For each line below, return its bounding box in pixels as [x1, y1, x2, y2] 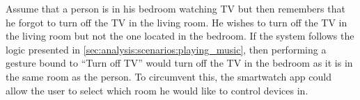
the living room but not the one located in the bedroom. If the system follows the [6, 28, 354, 43]
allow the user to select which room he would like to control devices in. [6, 83, 308, 97]
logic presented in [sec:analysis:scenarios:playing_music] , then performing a [6, 42, 327, 56]
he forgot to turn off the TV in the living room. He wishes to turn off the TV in [6, 15, 347, 29]
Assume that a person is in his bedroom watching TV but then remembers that [6, 1, 345, 15]
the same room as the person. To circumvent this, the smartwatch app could [6, 69, 331, 83]
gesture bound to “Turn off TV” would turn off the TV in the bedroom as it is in [6, 56, 353, 70]
